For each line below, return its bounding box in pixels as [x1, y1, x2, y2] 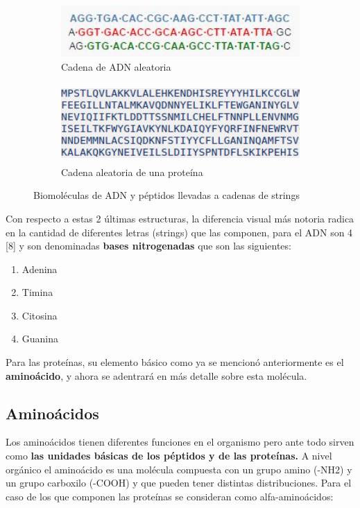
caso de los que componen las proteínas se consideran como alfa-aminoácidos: [6, 489, 334, 503]
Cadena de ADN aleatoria [61, 60, 171, 74]
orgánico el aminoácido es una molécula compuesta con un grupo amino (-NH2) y [6, 462, 352, 476]
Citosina [22, 308, 58, 322]
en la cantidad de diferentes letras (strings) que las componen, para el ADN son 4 [6, 225, 353, 239]
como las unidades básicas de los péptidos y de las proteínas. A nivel [6, 448, 332, 463]
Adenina [22, 261, 58, 276]
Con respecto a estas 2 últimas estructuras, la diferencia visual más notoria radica [6, 211, 354, 225]
